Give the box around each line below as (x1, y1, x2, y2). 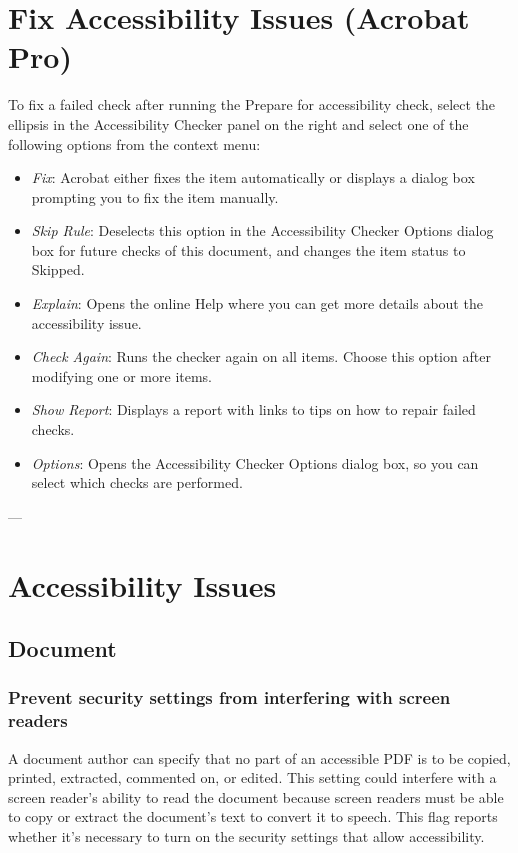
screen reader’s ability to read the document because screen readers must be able (8, 786, 504, 807)
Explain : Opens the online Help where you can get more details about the (31, 293, 483, 314)
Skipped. (31, 259, 85, 280)
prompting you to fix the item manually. (31, 186, 279, 207)
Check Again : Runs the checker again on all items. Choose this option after (31, 346, 491, 367)
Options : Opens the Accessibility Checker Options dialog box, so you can (31, 452, 479, 473)
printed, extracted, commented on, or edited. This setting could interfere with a (8, 767, 497, 788)
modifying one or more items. (31, 365, 213, 386)
